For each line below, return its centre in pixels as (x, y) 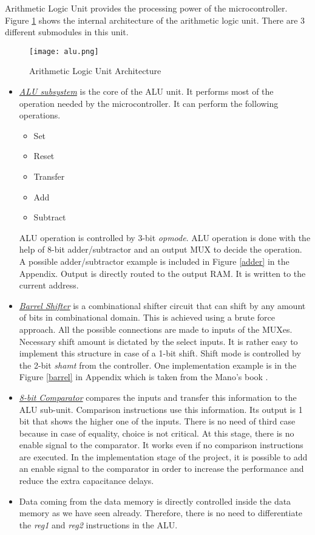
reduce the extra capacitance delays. (86, 481)
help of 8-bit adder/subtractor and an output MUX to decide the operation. (161, 249)
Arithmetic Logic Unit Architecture (95, 71)
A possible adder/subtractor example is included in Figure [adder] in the (154, 261)
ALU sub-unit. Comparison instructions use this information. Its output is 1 (161, 409)
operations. (40, 115)
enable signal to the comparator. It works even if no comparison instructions (161, 445)
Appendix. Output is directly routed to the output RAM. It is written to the (162, 273)
